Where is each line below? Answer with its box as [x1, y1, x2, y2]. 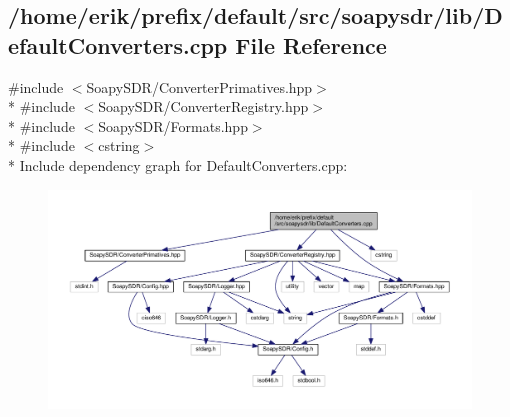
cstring [98, 135, 140, 156]
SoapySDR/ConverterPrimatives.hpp [86, 76, 313, 97]
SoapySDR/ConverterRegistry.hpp [98, 96, 309, 117]
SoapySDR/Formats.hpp [98, 115, 248, 136]
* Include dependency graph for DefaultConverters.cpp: [8, 154, 348, 175]
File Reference [235, 29, 387, 60]
